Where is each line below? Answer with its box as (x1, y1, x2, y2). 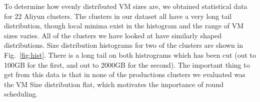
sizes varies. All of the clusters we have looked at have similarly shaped (4, 30, 221, 40)
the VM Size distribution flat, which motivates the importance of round (4, 79, 223, 89)
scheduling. (4, 89, 38, 99)
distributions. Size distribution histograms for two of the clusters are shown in (4, 40, 243, 50)
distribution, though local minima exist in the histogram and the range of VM (4, 20, 244, 31)
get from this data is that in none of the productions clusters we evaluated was (4, 69, 245, 80)
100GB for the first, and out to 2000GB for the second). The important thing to (4, 59, 250, 70)
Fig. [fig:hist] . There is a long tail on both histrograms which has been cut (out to (4, 49, 256, 60)
